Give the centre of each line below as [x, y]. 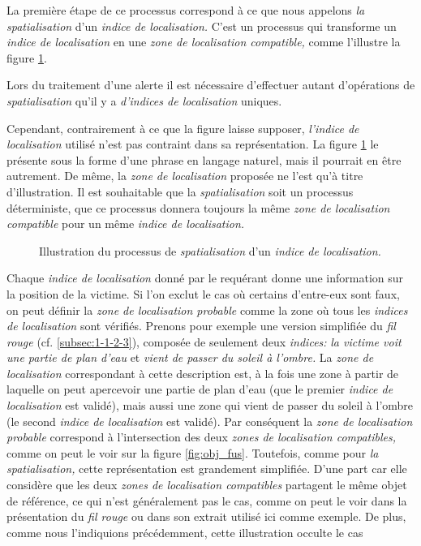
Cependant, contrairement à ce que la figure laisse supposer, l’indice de [183, 128]
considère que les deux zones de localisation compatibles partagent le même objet [207, 485]
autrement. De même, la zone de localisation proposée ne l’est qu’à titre [185, 176]
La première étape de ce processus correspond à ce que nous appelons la [186, 10]
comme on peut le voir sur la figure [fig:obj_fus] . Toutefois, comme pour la [193, 452]
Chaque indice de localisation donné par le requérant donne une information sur [205, 278]
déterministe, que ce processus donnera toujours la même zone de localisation [198, 207]
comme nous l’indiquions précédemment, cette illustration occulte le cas [185, 532]
